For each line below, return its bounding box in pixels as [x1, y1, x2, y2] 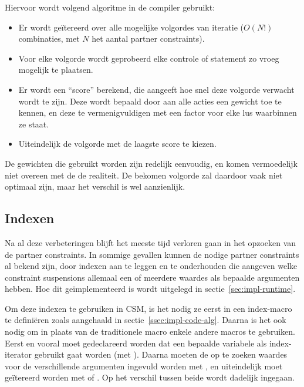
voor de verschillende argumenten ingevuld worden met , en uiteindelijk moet [5, 359, 283, 372]
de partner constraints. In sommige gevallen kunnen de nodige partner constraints [5, 248, 299, 260]
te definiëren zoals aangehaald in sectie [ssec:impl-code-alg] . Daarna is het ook [5, 314, 286, 326]
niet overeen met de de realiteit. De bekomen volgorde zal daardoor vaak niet [5, 169, 283, 181]
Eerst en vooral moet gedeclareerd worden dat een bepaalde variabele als [5, 336, 267, 349]
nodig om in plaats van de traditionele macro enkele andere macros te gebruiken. [5, 325, 295, 338]
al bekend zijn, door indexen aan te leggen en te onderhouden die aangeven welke [5, 260, 298, 272]
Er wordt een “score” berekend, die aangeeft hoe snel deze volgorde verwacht [18, 83, 295, 95]
